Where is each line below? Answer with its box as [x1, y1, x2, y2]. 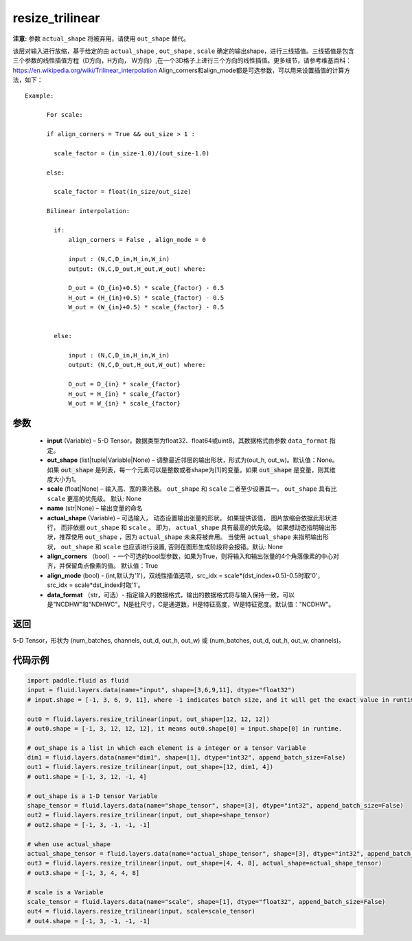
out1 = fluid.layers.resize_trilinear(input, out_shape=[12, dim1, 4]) [27, 763, 274, 771]
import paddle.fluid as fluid [27, 676, 129, 684]
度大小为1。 [47, 475, 80, 483]
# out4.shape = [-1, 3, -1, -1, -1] [27, 917, 151, 925]
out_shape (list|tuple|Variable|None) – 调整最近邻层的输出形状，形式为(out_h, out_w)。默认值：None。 [47, 456, 339, 464]
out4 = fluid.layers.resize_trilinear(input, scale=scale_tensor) [27, 907, 255, 916]
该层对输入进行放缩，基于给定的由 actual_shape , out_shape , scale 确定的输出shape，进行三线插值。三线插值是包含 [12, 47, 355, 55]
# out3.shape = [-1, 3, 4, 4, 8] [27, 869, 140, 876]
